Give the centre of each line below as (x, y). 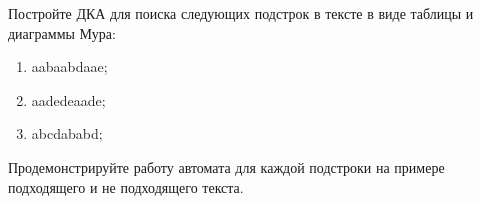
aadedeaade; (68, 99)
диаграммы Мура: (62, 32)
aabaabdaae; (69, 66)
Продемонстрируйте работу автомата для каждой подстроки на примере (226, 166)
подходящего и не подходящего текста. (126, 186)
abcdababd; (67, 133)
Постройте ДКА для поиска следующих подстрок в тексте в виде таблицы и (241, 13)
